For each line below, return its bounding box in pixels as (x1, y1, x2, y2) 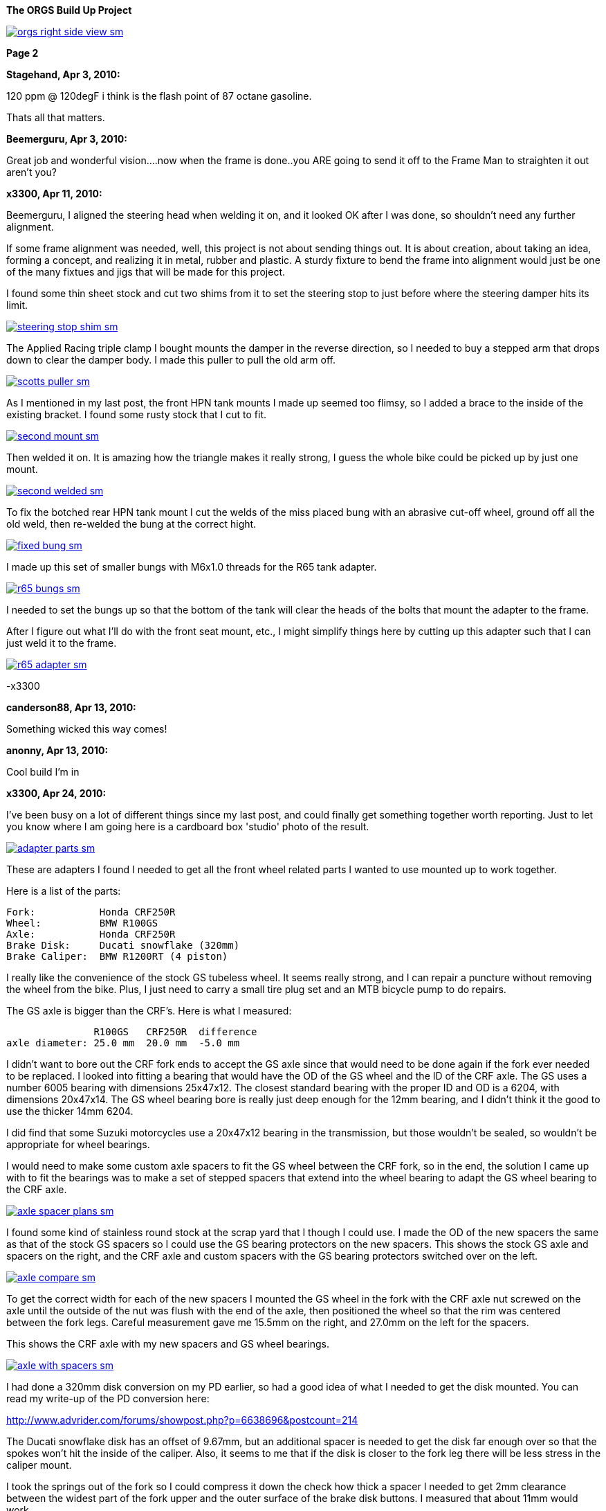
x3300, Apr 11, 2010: (6, 188, 102, 199)
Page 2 (6, 47, 39, 59)
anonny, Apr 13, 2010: (6, 744, 109, 756)
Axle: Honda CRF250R (6, 929, 176, 940)
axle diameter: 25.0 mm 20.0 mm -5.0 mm (6, 1037, 240, 1048)
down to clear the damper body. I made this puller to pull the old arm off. (6, 354, 336, 366)
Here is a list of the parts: (6, 885, 121, 897)
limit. (6, 299, 28, 311)
